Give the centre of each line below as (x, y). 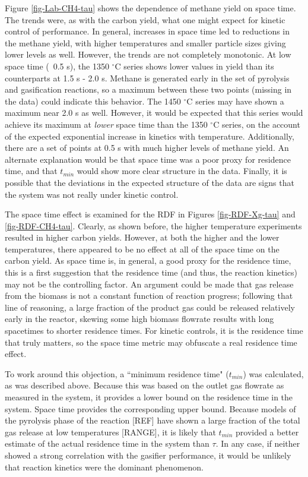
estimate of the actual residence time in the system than (107, 443)
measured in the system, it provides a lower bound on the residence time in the (149, 397)
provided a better (267, 432)
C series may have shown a (235, 101)
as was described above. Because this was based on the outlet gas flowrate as (145, 385)
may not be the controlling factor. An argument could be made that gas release (149, 284)
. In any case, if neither (258, 443)
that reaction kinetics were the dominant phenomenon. (104, 467)
